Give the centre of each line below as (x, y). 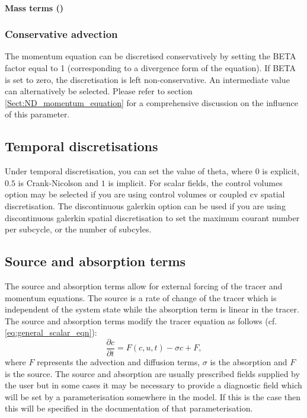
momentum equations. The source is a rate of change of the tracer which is (141, 297)
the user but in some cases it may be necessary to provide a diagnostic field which (153, 385)
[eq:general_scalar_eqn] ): (51, 332)
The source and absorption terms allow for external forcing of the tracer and (144, 285)
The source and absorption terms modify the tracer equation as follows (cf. (141, 320)
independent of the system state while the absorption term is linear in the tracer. (152, 309)
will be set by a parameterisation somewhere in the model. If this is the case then (153, 396)
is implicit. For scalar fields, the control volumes (195, 182)
